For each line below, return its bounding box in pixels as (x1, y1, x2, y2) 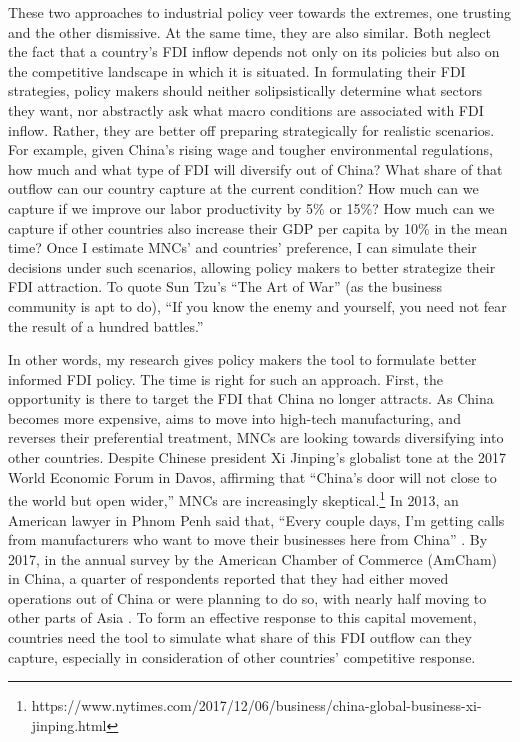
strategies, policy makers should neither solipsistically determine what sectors (8, 80, 483, 101)
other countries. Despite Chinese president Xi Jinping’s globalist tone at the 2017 (8, 447, 506, 468)
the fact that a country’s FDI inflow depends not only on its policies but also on (8, 41, 500, 62)
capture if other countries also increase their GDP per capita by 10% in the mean (8, 217, 508, 238)
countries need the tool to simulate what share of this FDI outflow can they (8, 627, 472, 648)
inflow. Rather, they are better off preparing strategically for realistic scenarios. (8, 119, 495, 140)
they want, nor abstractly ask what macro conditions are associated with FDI (8, 99, 484, 120)
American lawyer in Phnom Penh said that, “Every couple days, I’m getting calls (8, 509, 505, 530)
